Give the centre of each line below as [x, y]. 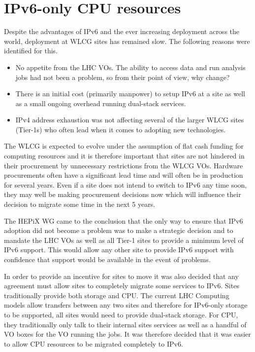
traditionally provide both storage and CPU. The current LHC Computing [117, 295]
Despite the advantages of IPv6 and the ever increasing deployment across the [122, 31]
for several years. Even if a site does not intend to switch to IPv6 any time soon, [126, 184]
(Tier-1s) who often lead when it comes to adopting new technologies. [121, 129]
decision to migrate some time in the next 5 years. [80, 204]
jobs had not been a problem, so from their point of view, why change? [123, 77]
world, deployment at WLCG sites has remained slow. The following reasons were [127, 41]
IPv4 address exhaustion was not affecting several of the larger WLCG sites [130, 120]
